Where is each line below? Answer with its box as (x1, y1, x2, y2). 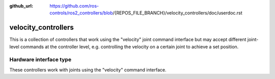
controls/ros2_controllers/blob (49, 10, 113, 16)
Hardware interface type (9, 56, 71, 63)
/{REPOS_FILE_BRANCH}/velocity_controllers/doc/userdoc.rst (113, 10, 243, 16)
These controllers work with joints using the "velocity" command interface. (9, 66, 167, 73)
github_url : (9, 3, 33, 9)
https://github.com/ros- (49, 3, 99, 9)
